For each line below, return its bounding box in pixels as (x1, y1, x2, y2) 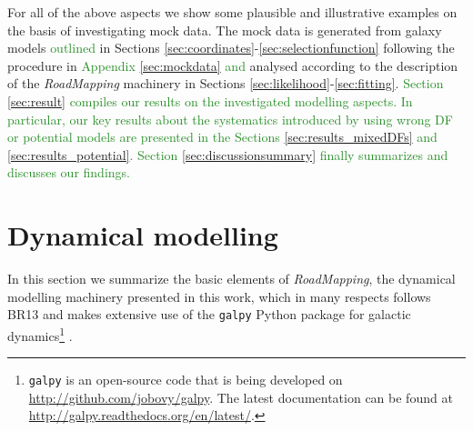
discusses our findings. (7, 163, 130, 182)
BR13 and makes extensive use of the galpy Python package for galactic (7, 305, 411, 324)
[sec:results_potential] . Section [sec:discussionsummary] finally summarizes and (7, 145, 448, 164)
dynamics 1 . (7, 323, 73, 345)
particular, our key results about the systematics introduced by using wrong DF (7, 109, 453, 128)
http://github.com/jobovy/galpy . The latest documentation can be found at (28, 387, 453, 406)
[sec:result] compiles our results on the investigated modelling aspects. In (7, 91, 413, 110)
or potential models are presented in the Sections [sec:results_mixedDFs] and (7, 127, 438, 146)
